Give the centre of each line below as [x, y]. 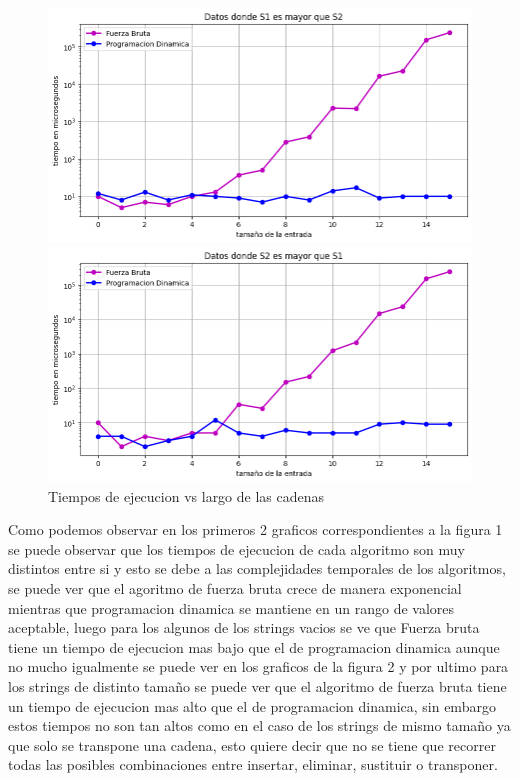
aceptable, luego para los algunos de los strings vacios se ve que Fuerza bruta [244, 627]
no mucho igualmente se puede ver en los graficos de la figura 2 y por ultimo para [258, 666]
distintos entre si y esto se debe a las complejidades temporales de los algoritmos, [257, 568]
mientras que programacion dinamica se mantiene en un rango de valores [231, 607]
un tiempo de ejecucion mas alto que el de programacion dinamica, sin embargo [252, 705]
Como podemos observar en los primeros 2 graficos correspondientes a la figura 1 [255, 529]
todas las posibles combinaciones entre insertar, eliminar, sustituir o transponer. [253, 764]
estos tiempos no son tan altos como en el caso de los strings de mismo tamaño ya [259, 725]
